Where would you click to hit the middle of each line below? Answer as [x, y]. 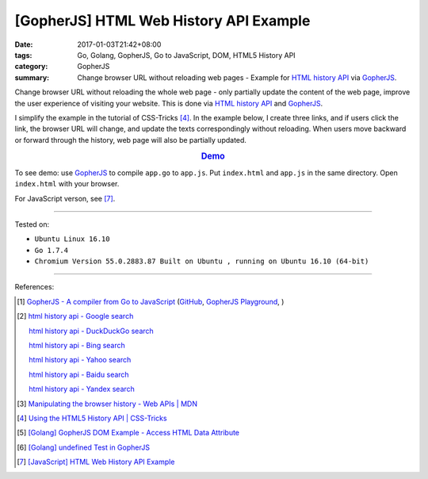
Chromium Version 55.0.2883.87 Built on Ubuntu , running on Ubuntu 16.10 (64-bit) [202, 261]
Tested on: [32, 224]
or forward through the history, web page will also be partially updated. [131, 140]
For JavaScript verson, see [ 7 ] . [65, 198]
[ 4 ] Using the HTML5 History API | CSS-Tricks [92, 418]
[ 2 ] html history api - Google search [75, 316]
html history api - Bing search [77, 346]
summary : [32, 77]
